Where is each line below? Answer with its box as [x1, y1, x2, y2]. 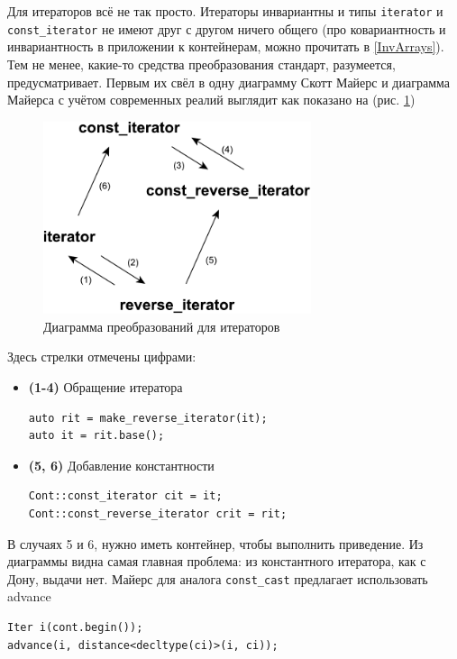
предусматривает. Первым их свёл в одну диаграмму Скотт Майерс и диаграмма [7, 72, 450, 91]
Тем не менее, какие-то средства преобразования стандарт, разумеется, [7, 54, 396, 73]
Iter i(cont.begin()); [7, 620, 143, 634]
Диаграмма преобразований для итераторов [43, 316, 280, 335]
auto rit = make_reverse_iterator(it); [28, 411, 268, 425]
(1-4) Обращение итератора [28, 377, 183, 396]
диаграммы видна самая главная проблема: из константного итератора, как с [7, 552, 426, 571]
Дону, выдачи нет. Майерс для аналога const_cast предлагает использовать [7, 569, 428, 588]
